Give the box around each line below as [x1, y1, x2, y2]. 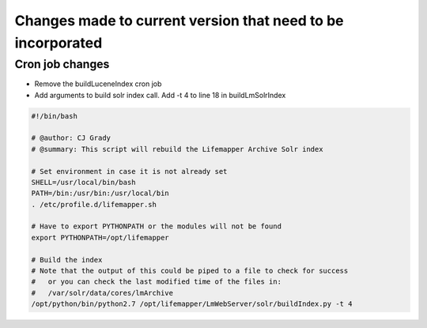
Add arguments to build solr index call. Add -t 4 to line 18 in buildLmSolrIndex [34, 90, 286, 100]
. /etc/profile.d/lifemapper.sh [31, 200, 157, 209]
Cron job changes [14, 57, 110, 71]
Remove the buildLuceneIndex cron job [34, 79, 162, 89]
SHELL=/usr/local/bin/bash [31, 178, 136, 187]
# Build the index [31, 255, 103, 264]
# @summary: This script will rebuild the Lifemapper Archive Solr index [31, 145, 323, 153]
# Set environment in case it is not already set [31, 167, 228, 175]
